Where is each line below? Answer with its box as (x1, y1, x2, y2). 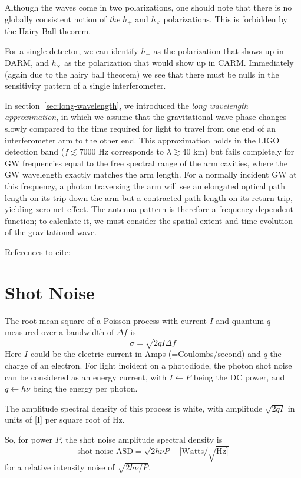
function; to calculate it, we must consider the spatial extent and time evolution (5, 214, 293, 226)
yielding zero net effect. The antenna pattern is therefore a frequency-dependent (5, 203, 293, 215)
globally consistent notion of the (5, 12, 120, 25)
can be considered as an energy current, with (5, 370, 167, 383)
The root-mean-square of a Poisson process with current (5, 314, 207, 326)
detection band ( (5, 145, 65, 158)
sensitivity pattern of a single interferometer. (5, 79, 166, 92)
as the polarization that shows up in (153, 44, 284, 56)
